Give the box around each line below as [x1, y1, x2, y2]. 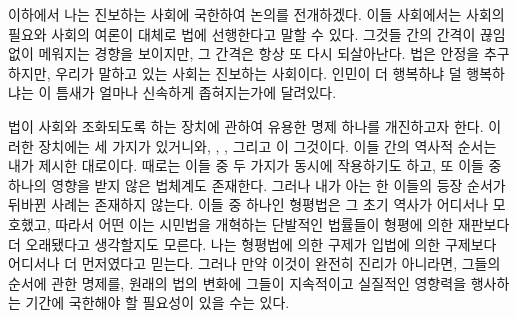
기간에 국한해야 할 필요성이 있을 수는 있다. [25, 292, 290, 313]
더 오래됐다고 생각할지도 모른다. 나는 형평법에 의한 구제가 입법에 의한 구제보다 [8, 233, 497, 254]
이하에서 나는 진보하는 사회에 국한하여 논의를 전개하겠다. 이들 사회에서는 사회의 [8, 4, 505, 24]
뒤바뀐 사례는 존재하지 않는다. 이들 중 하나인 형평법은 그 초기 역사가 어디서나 [8, 194, 489, 215]
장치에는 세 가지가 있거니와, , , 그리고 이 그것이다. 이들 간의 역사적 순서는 [38, 135, 497, 156]
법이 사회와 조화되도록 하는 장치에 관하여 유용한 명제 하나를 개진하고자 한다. [8, 115, 484, 136]
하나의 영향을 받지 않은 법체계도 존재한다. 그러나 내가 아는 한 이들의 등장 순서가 [8, 174, 506, 195]
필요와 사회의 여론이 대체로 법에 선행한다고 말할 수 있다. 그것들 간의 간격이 [8, 23, 476, 44]
